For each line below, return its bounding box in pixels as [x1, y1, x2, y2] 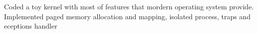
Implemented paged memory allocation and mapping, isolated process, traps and [4, 11, 251, 21]
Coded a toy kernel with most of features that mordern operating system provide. [4, 1, 254, 11]
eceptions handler [4, 21, 57, 31]
